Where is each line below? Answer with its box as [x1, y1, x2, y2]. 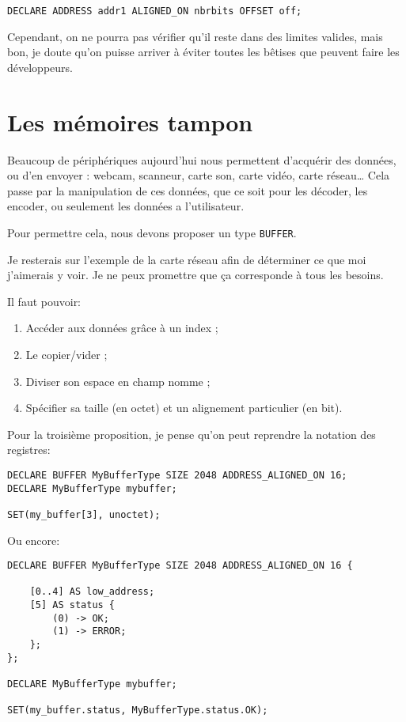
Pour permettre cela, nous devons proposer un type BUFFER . [7, 224, 297, 240]
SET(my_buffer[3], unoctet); [7, 508, 161, 520]
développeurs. [7, 59, 73, 75]
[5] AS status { [29, 599, 116, 611]
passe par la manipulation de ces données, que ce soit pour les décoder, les [7, 182, 368, 198]
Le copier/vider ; [25, 346, 108, 362]
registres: [7, 441, 51, 458]
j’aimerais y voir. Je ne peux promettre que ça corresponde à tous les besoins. [7, 266, 384, 283]
